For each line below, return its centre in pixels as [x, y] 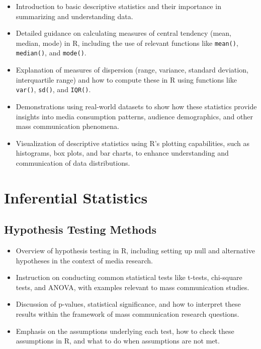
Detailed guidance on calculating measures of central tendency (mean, [123, 33]
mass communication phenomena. [67, 126]
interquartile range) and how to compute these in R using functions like [126, 79]
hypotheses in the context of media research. [84, 260]
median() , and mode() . [51, 53]
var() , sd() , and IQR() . [53, 89]
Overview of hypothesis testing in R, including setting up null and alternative [135, 251]
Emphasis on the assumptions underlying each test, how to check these [125, 331]
